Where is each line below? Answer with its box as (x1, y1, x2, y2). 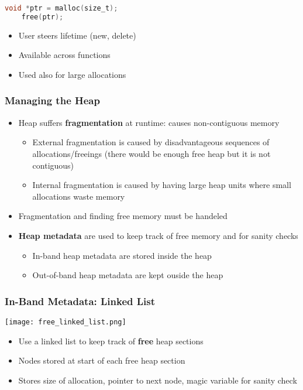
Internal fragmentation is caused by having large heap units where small (32, 179, 291, 191)
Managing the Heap (5, 93, 100, 108)
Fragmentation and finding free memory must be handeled (18, 210, 228, 222)
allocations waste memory (32, 190, 125, 202)
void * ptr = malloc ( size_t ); (5, 4, 118, 12)
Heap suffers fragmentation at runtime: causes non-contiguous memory (18, 116, 280, 128)
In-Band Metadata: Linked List (5, 293, 156, 308)
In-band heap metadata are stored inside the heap (32, 249, 212, 261)
